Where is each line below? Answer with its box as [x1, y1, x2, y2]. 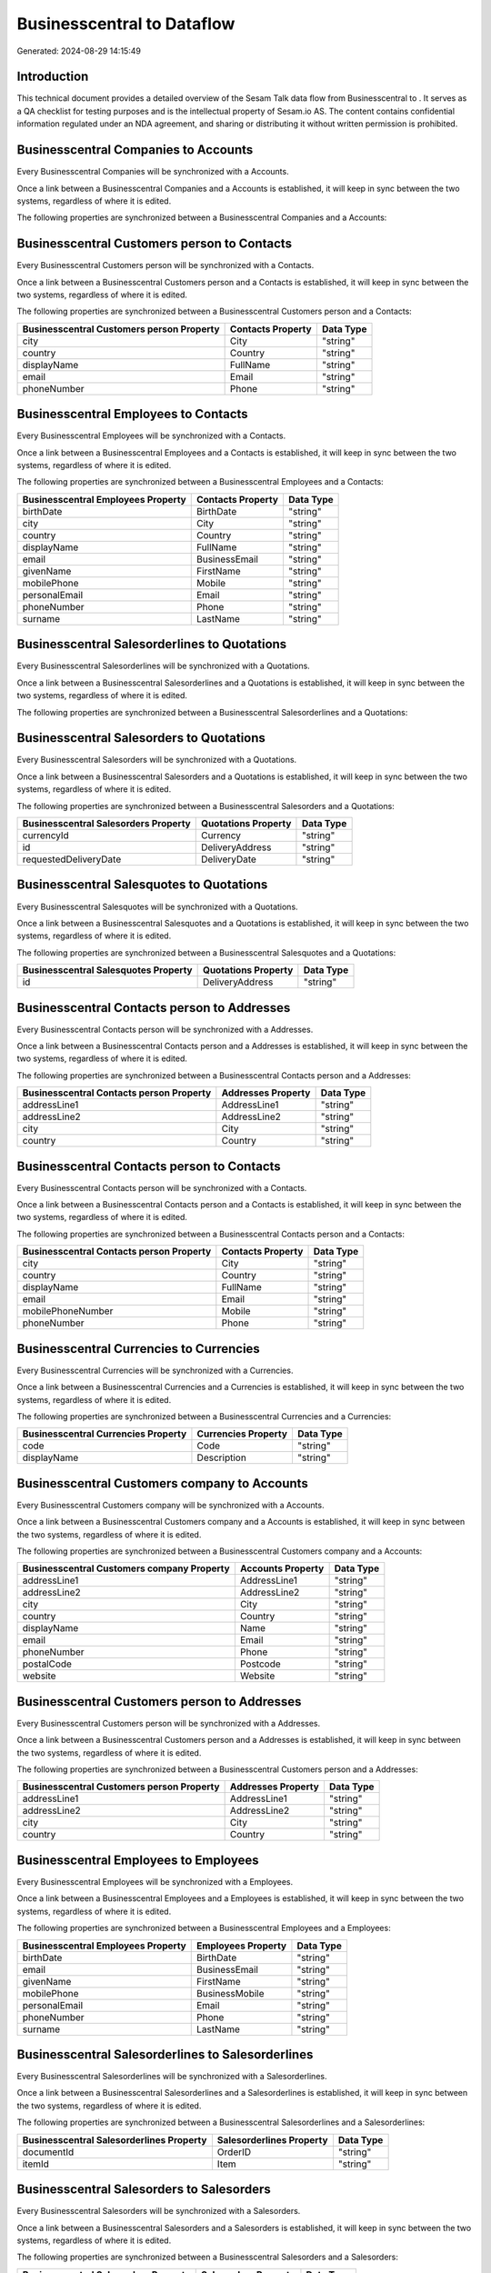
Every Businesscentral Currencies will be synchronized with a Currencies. [16, 1365, 294, 1376]
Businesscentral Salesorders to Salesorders [16, 2182, 272, 2198]
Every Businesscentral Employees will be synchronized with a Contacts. [16, 430, 286, 441]
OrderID [216, 2146, 252, 2158]
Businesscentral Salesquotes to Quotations [16, 877, 268, 893]
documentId [22, 2146, 75, 2158]
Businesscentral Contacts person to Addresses [16, 1000, 291, 1016]
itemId [22, 2158, 50, 2170]
